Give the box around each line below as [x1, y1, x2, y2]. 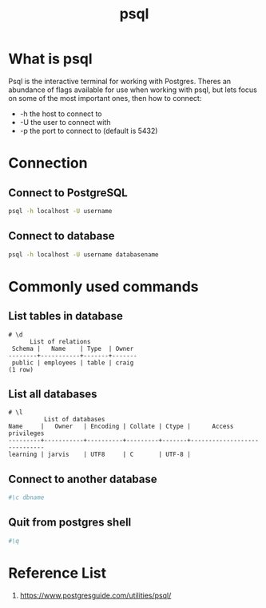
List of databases [43, 416, 105, 424]
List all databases [8, 387, 97, 401]
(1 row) [8, 365, 34, 373]
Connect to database [8, 229, 115, 243]
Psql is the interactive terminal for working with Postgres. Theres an [8, 76, 232, 86]
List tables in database [8, 309, 124, 323]
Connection [8, 154, 88, 172]
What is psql [8, 50, 93, 68]
